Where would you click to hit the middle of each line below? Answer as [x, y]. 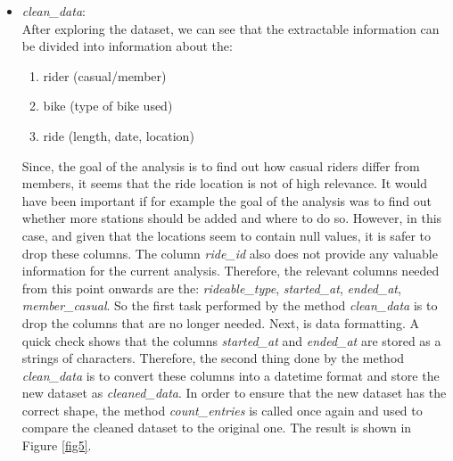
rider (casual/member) [105, 75]
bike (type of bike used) [108, 106]
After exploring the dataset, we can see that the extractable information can [231, 28]
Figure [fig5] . [57, 445]
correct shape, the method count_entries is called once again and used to [222, 410]
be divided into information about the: [127, 46]
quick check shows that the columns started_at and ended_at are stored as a [231, 340]
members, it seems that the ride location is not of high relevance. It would [225, 183]
